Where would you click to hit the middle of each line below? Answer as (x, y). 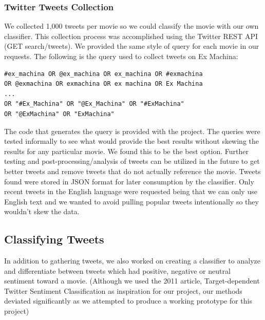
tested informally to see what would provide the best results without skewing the (132, 141)
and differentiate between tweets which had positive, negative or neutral (117, 270)
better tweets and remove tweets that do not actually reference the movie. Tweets (132, 171)
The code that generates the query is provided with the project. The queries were (132, 131)
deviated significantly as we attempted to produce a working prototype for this (128, 301)
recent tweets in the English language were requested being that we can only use (131, 191)
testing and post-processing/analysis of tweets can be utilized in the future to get (132, 161)
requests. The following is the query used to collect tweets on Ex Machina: (121, 56)
